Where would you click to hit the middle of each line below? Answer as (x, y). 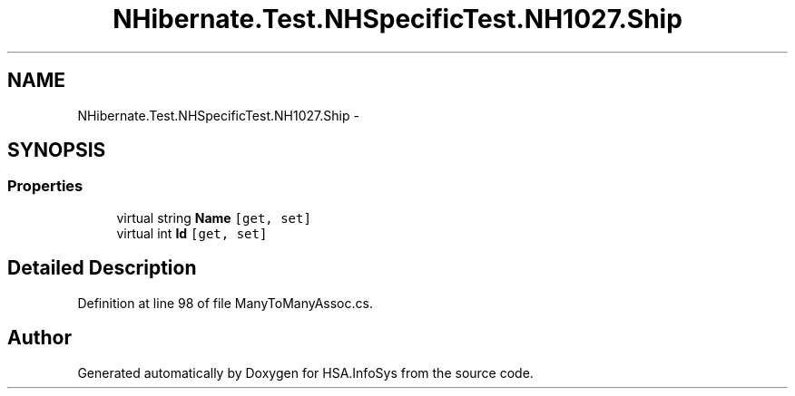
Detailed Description (102, 268)
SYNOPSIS (57, 150)
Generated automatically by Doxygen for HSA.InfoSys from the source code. (305, 372)
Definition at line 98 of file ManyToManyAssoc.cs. (225, 303)
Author (39, 338)
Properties (45, 186)
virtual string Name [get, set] (214, 217)
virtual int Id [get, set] (192, 233)
